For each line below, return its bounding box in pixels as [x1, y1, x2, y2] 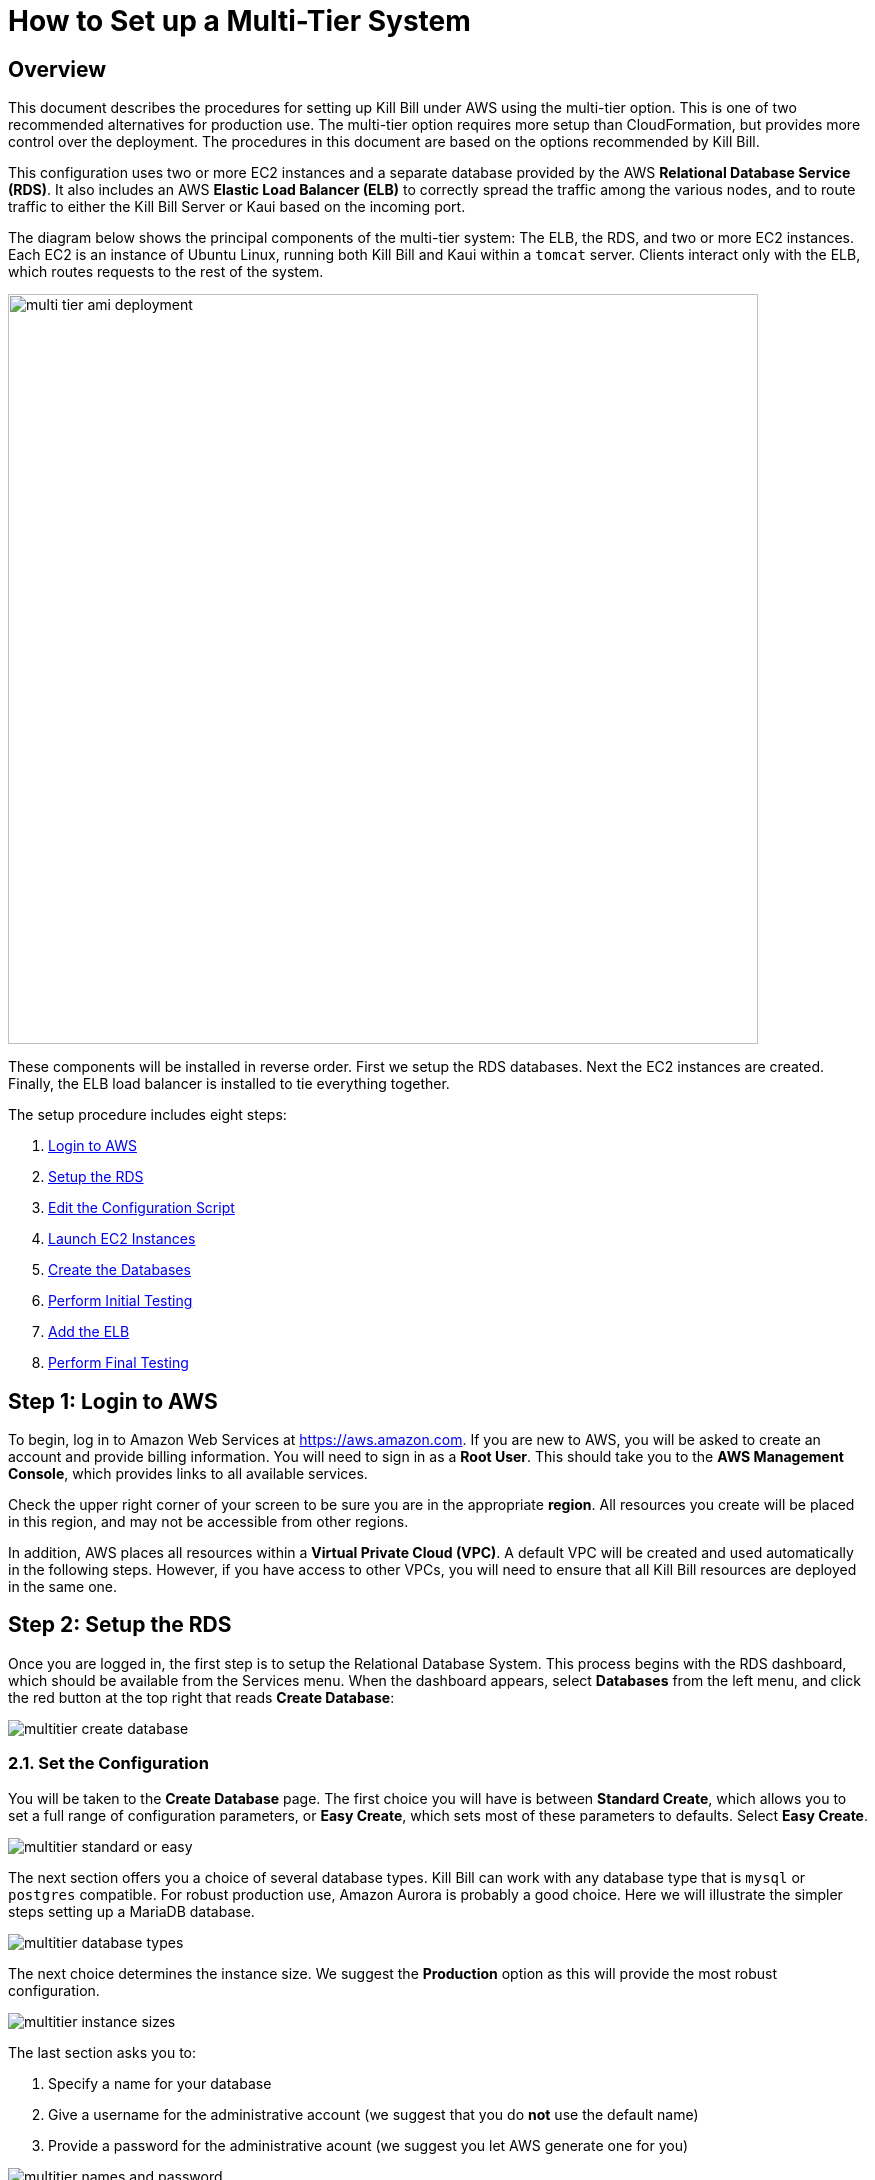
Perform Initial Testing [48, 1292, 193, 1310]
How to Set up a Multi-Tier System [8, 4, 471, 38]
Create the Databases [48, 1261, 191, 1279]
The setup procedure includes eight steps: [8, 1106, 287, 1124]
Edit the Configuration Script [48, 1199, 235, 1217]
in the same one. [8, 1578, 118, 1596]
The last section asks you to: [8, 2043, 197, 2061]
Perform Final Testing [48, 1354, 189, 1372]
